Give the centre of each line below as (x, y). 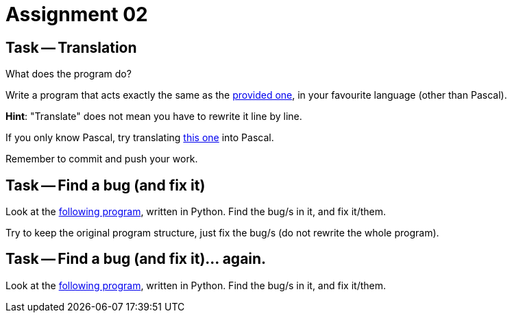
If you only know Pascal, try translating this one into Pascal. (140, 138)
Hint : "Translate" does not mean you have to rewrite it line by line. (154, 117)
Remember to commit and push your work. (102, 159)
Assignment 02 (77, 14)
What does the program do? (69, 74)
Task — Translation (71, 47)
